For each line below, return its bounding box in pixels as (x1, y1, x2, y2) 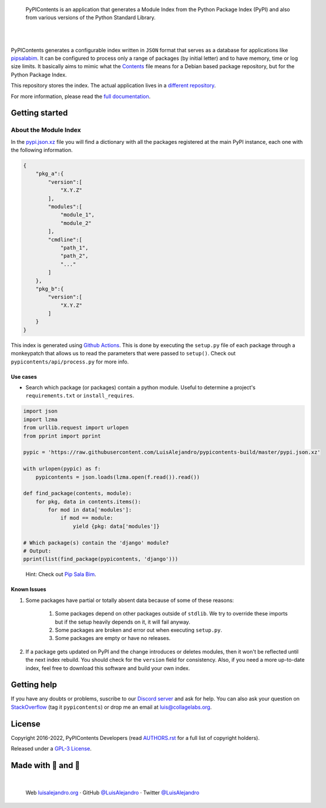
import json (23, 408, 58, 415)
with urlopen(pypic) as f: (23, 466, 101, 472)
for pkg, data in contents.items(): (35, 498, 141, 505)
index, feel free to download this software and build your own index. (25, 664, 190, 672)
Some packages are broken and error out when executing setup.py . (55, 626, 223, 634)
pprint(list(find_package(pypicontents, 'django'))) (23, 555, 179, 563)
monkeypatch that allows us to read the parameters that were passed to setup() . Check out (11, 350, 236, 357)
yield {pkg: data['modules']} (72, 523, 160, 530)
